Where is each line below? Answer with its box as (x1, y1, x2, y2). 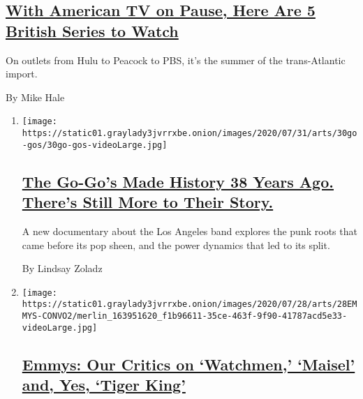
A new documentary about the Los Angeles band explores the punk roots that (22, 223, 357, 238)
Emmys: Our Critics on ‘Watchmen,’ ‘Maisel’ (22, 353, 355, 375)
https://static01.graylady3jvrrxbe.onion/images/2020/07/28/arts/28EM (22, 299, 357, 310)
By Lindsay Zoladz (22, 261, 103, 276)
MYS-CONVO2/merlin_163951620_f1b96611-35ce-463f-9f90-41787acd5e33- (22, 311, 348, 322)
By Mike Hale (6, 89, 65, 104)
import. (6, 66, 38, 81)
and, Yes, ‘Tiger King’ (22, 374, 186, 396)
